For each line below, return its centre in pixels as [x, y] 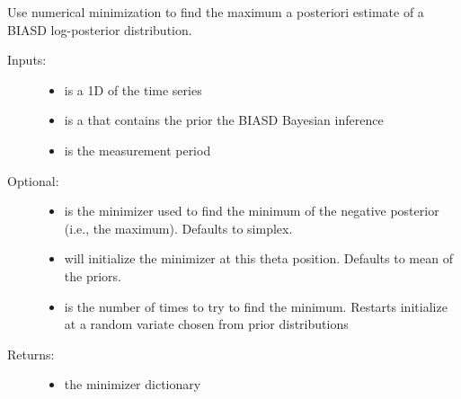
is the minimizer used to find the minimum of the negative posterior [252, 211]
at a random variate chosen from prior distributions [206, 324]
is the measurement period [137, 150]
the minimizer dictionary [133, 384]
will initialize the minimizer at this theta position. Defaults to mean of [258, 258]
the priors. [93, 275]
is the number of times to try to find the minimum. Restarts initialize [256, 306]
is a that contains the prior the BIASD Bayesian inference [224, 120]
